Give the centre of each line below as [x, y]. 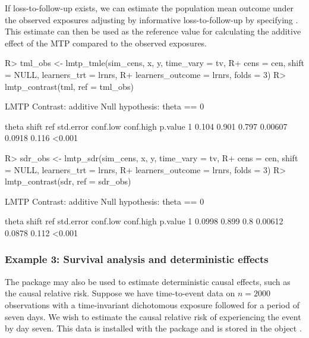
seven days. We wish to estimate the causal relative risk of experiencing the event [153, 316]
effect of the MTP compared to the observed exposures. [106, 43]
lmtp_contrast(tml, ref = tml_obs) [69, 86]
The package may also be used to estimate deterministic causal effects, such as [148, 281]
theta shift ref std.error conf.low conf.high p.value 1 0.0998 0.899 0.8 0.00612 [144, 221]
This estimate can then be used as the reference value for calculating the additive [153, 31]
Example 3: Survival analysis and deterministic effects [137, 259]
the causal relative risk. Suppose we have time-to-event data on [120, 293]
